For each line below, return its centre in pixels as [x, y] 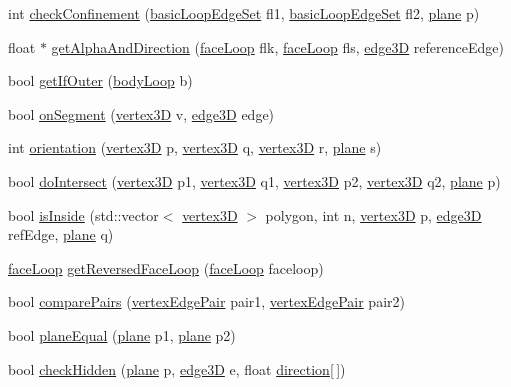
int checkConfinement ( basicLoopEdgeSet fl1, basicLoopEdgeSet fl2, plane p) [244, 13]
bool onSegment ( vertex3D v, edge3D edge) [141, 113]
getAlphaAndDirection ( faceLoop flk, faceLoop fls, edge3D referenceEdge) [277, 46]
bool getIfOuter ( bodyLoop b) [100, 80]
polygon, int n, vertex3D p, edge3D [373, 214]
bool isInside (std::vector [83, 214]
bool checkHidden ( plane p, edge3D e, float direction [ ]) [177, 368]
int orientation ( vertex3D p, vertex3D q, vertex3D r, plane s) [195, 147]
